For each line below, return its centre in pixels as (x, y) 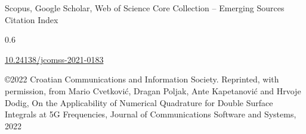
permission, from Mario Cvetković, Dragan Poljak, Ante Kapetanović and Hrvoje (153, 90)
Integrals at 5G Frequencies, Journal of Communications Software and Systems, (151, 114)
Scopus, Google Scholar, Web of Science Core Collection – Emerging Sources (145, 8)
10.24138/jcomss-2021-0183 (54, 59)
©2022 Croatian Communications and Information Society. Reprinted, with (142, 79)
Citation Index (32, 19)
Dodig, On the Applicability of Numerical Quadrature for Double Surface (139, 102)
